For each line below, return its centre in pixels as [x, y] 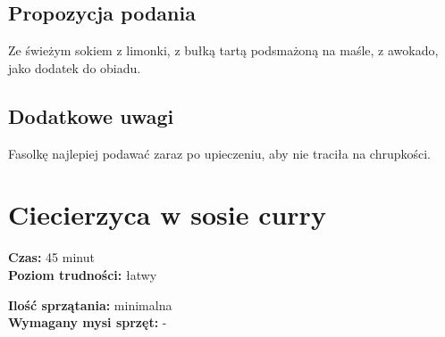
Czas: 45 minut [51, 257]
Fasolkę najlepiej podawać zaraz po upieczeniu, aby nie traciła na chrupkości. [220, 153]
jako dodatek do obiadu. [75, 67]
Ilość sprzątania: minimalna [90, 304]
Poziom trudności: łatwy [83, 274]
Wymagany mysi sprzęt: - [88, 322]
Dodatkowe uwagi [91, 115]
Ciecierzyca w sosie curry [167, 214]
